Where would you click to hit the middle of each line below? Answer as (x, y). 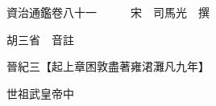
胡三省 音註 (40, 39)
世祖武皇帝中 (40, 93)
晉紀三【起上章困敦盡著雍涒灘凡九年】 (108, 66)
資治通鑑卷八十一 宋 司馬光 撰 (108, 12)
